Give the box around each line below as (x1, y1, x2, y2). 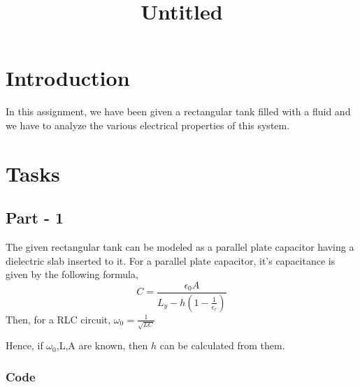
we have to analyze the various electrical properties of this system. (6, 117, 290, 132)
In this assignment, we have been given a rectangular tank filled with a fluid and (6, 104, 351, 119)
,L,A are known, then (56, 338, 148, 353)
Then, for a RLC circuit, (6, 312, 111, 326)
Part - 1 (6, 207, 64, 228)
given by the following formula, (6, 267, 138, 282)
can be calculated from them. (159, 338, 285, 353)
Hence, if (6, 338, 43, 353)
